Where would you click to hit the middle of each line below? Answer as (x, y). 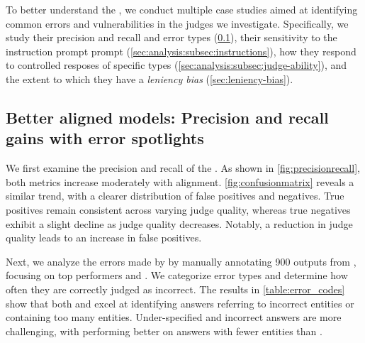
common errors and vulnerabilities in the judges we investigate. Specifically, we (177, 23)
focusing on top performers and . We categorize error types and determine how (177, 275)
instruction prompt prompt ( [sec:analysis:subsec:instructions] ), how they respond (181, 51)
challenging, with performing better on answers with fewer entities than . (164, 331)
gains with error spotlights (105, 138)
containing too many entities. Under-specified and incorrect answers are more (174, 317)
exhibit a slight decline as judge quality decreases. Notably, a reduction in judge (179, 223)
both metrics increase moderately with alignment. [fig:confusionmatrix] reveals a (180, 181)
